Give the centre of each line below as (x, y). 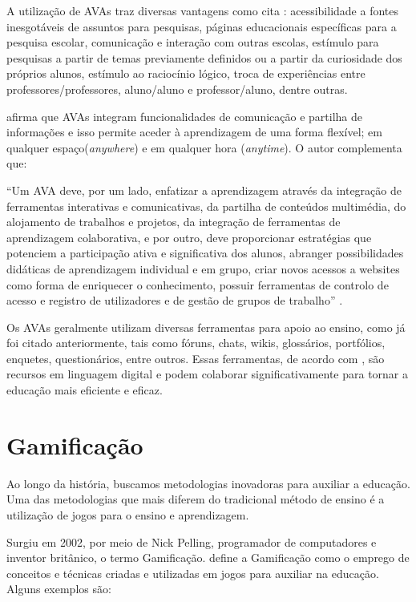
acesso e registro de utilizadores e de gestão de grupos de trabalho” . (175, 300)
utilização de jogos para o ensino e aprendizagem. (128, 514)
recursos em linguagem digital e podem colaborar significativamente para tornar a (208, 374)
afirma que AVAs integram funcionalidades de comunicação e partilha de (184, 116)
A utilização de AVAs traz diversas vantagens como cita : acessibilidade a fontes (202, 10)
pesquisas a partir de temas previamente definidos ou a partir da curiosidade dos (204, 57)
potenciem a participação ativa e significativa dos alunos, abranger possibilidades (205, 253)
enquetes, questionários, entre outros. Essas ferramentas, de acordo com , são (196, 358)
